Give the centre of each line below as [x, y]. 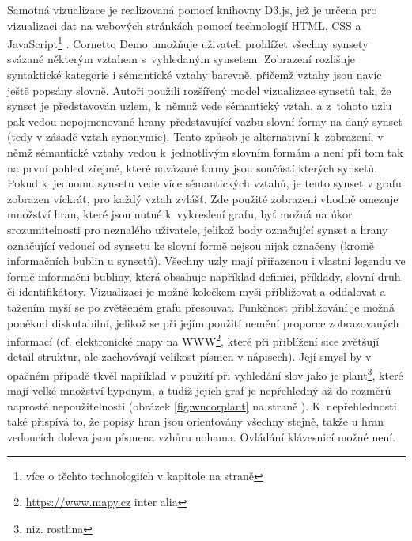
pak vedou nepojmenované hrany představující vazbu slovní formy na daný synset [205, 121]
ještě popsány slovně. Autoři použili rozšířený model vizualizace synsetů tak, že [199, 90]
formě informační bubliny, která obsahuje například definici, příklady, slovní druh [204, 276]
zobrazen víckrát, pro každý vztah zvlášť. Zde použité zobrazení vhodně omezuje [203, 198]
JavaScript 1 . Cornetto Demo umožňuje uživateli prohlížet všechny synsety [188, 42]
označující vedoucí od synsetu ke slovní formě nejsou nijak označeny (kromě [191, 245]
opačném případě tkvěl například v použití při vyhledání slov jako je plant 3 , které [205, 373]
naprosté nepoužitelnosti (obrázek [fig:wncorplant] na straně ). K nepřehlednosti [202, 405]
